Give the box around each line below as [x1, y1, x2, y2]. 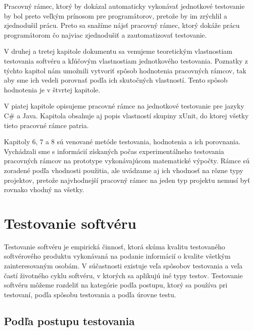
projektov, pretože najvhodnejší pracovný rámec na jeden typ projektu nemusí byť [4, 175, 251, 185]
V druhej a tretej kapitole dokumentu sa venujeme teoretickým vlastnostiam [4, 46, 233, 56]
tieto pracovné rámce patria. [4, 120, 89, 130]
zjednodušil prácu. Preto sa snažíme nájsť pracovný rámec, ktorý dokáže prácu [4, 20, 240, 30]
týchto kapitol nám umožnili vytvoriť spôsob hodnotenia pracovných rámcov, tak [4, 65, 247, 75]
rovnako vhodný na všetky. [4, 184, 85, 195]
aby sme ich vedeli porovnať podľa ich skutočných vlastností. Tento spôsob [4, 75, 228, 85]
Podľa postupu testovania [4, 313, 135, 328]
